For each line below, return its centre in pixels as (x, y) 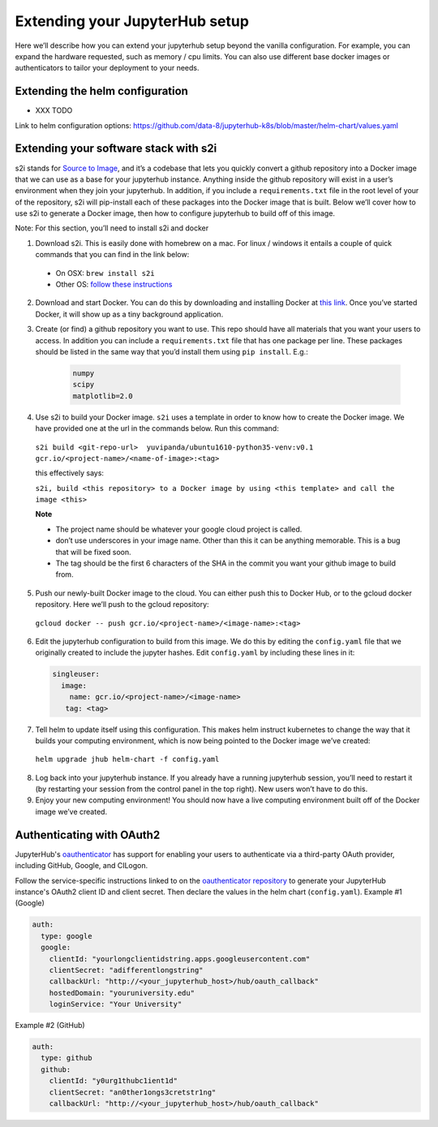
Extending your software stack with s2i (116, 149)
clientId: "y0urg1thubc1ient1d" (114, 1081)
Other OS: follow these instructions (114, 285)
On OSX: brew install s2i (105, 273)
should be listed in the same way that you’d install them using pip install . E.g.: (172, 352)
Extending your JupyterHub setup (132, 21)
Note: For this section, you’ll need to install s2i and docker (112, 228)
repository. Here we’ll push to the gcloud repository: (122, 604)
